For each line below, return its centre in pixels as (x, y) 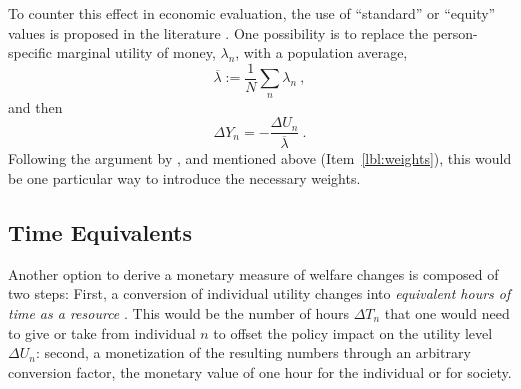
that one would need (447, 312)
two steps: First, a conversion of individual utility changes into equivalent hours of (259, 293)
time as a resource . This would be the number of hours (179, 312)
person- (455, 32)
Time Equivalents (100, 231)
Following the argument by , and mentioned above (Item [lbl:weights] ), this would (260, 158)
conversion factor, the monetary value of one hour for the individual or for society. (260, 371)
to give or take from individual (102, 332)
